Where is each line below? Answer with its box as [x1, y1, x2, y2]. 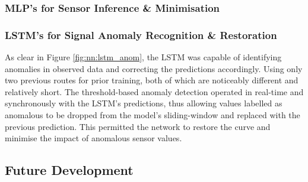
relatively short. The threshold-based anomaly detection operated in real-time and [5, 85, 304, 97]
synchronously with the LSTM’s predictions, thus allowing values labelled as [5, 97, 282, 109]
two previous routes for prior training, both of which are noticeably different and [5, 74, 299, 86]
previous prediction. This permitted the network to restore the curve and [5, 120, 271, 132]
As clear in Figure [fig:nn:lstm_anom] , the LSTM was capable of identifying [5, 51, 282, 63]
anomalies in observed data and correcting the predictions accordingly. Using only [5, 62, 303, 74]
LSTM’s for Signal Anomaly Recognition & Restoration [5, 27, 277, 42]
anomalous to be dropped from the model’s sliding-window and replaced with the [5, 109, 300, 121]
